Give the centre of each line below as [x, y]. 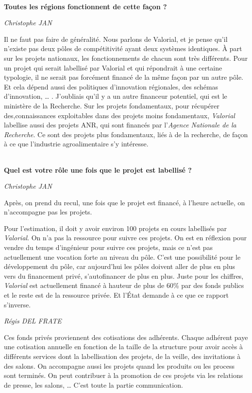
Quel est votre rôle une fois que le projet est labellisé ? [98, 170]
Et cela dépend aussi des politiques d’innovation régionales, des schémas [111, 86]
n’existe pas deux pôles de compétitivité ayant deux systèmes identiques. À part [123, 48]
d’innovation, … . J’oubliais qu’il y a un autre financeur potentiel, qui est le [116, 96]
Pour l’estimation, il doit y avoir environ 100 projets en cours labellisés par [115, 228]
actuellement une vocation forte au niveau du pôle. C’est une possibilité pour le [122, 257]
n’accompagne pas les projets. [48, 212]
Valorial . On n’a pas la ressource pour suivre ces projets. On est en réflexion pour [126, 238]
